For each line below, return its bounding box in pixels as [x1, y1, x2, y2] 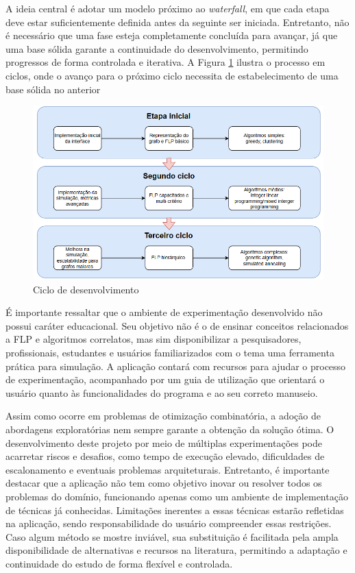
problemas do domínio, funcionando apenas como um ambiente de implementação [5, 489, 348, 503]
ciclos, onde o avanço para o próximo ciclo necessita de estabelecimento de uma [5, 68, 339, 82]
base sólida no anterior [5, 82, 101, 96]
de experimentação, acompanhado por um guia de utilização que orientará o [5, 372, 325, 387]
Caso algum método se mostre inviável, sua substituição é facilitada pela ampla [5, 529, 339, 544]
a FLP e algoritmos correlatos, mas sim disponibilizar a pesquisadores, [5, 332, 302, 346]
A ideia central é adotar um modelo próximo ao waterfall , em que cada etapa [5, 1, 330, 15]
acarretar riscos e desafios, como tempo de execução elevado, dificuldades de [5, 449, 325, 463]
